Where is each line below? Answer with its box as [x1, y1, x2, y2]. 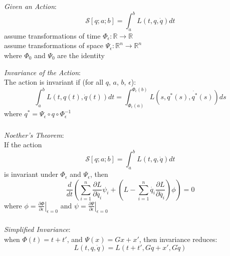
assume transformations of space [4, 40, 104, 51]
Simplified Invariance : [4, 224, 71, 234]
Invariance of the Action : [4, 67, 81, 77]
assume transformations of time [4, 30, 101, 41]
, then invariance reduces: [139, 233, 217, 244]
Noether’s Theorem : [4, 129, 64, 140]
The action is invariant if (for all [4, 77, 104, 87]
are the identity [57, 50, 105, 60]
